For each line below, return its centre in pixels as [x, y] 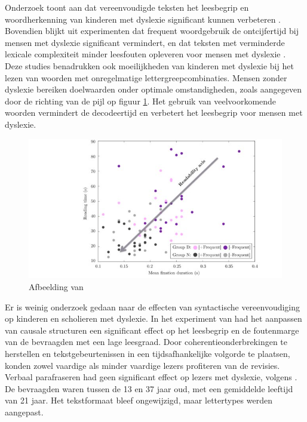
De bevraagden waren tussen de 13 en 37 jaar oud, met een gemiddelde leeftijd [149, 388]
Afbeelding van [56, 286]
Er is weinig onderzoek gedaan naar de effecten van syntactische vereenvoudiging [153, 307]
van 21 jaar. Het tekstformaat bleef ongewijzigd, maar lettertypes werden [139, 400]
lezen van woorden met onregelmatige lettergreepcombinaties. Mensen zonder [146, 77]
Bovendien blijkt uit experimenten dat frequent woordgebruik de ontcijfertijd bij [152, 31]
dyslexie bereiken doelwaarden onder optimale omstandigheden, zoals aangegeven [153, 89]
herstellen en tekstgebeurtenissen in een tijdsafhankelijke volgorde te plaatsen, [148, 353]
